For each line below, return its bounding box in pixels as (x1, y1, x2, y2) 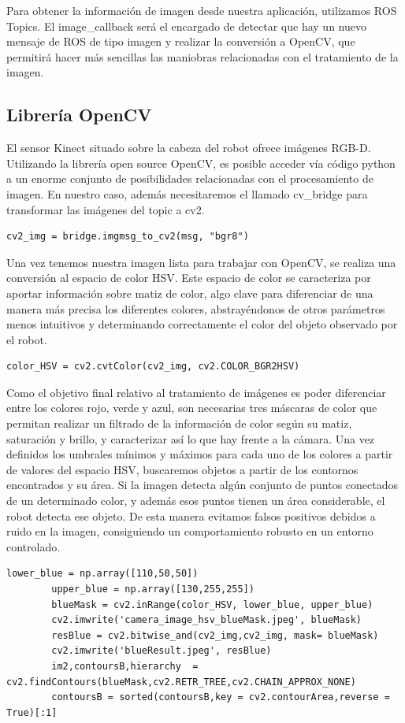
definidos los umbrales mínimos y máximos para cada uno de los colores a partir (6, 446, 393, 462)
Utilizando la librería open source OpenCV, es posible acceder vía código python (6, 154, 396, 171)
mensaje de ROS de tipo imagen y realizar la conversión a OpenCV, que (6, 33, 355, 50)
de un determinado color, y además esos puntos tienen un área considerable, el (6, 492, 385, 509)
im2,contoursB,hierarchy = (51, 660, 199, 672)
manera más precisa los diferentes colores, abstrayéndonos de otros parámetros (6, 300, 385, 317)
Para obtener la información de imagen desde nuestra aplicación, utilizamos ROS (6, 2, 397, 18)
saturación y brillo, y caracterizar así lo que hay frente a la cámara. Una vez (6, 430, 375, 447)
